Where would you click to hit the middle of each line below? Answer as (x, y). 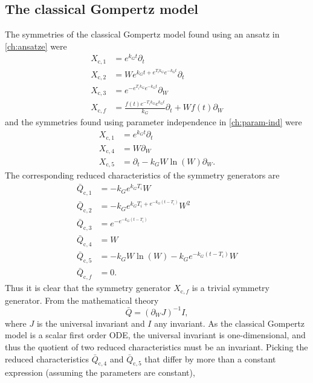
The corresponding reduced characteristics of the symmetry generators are (142, 175)
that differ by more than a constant (210, 358)
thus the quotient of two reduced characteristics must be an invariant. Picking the (156, 346)
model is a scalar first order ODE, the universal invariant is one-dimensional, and (155, 335)
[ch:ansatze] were (36, 46)
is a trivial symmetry (231, 288)
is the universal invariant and (91, 323)
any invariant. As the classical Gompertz (230, 323)
